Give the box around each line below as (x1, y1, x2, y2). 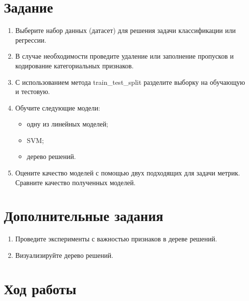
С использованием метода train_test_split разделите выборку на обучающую (15, 77, 245, 87)
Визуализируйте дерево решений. (15, 250, 114, 260)
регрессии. (15, 34, 46, 45)
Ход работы (4, 278, 76, 298)
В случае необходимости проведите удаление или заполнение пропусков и (15, 51, 234, 61)
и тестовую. (15, 86, 50, 96)
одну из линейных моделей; (27, 119, 108, 129)
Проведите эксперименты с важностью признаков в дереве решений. (15, 234, 217, 244)
